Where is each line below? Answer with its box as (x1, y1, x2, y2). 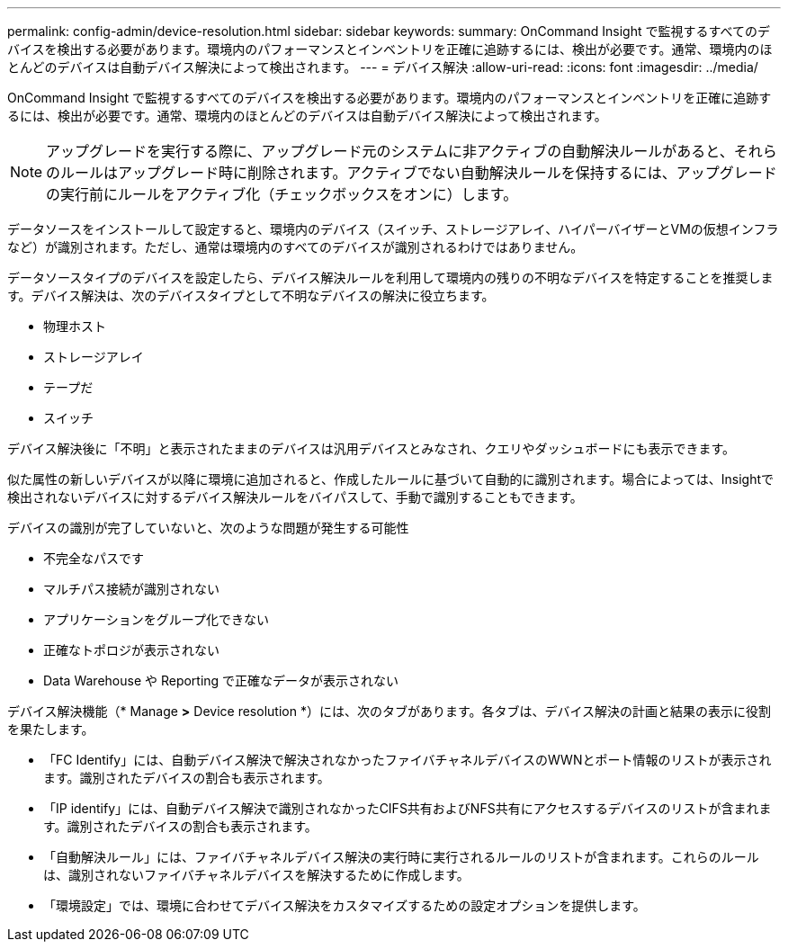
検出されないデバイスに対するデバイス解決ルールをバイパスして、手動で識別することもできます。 (7, 489, 583, 505)
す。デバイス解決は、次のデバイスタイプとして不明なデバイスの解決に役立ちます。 (7, 288, 495, 303)
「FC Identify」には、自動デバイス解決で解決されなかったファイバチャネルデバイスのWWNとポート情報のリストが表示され (43, 752, 772, 767)
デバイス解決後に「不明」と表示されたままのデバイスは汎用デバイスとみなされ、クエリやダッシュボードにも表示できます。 (7, 441, 736, 456)
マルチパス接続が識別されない (43, 581, 219, 596)
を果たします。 (7, 721, 94, 737)
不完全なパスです (43, 551, 144, 566)
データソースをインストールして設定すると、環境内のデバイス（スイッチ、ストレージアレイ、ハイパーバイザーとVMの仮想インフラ (7, 221, 779, 237)
